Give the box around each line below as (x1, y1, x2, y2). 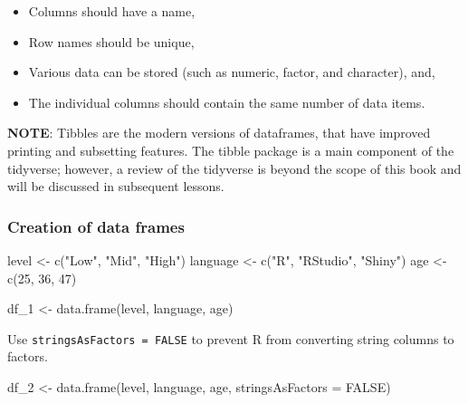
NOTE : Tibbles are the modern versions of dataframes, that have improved (7, 123, 431, 142)
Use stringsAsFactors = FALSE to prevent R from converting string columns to (7, 329, 454, 348)
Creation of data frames (7, 215, 185, 237)
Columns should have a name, (28, 2, 196, 20)
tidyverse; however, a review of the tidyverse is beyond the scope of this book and (7, 158, 462, 178)
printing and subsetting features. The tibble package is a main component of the (7, 140, 454, 159)
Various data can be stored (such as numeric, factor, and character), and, (28, 62, 435, 82)
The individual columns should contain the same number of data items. (28, 92, 425, 111)
